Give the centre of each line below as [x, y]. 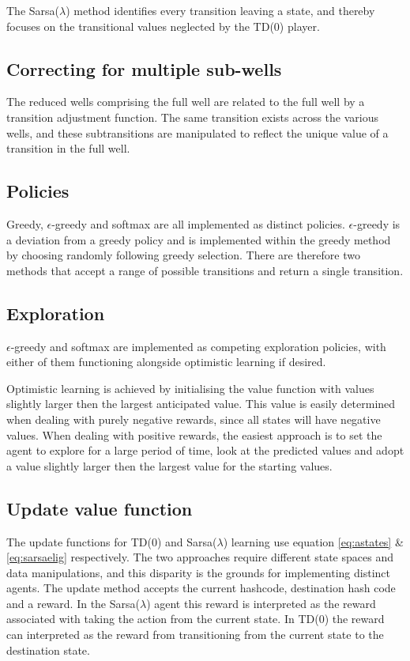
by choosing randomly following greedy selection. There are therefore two [183, 255]
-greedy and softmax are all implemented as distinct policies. [198, 223]
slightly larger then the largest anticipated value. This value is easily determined [201, 404]
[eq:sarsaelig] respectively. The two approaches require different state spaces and [200, 557]
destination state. [48, 650]
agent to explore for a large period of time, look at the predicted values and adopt [205, 450]
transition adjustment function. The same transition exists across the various [193, 117]
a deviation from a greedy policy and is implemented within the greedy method [199, 239]
